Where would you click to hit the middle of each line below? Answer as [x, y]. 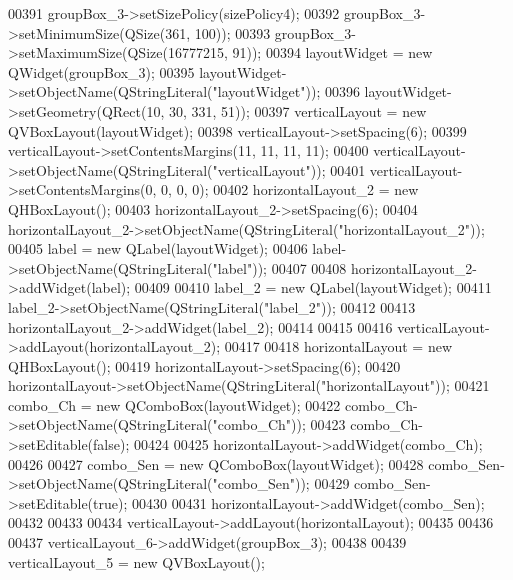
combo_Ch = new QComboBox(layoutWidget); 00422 [174, 404]
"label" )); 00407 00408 [279, 267]
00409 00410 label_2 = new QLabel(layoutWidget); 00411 [313, 287]
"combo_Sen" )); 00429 [281, 483]
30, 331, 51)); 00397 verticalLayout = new [297, 110]
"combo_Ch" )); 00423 [279, 424]
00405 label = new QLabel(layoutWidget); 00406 [158, 248]
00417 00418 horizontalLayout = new [338, 346]
